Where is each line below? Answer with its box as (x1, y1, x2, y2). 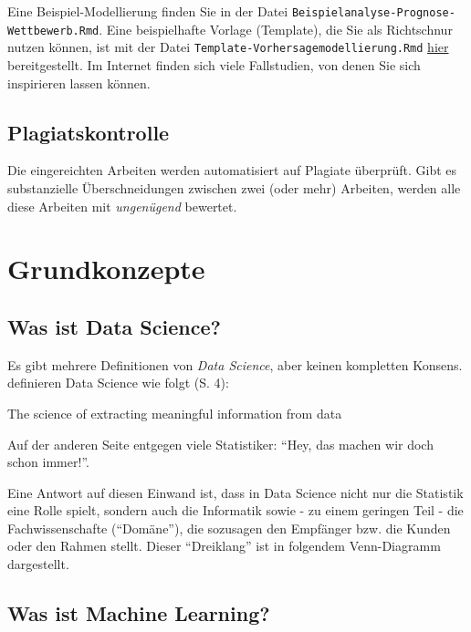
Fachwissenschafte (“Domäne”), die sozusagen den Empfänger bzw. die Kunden (7, 518, 451, 537)
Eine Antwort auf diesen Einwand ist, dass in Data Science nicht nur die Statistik (7, 482, 464, 502)
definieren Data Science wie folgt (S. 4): (7, 373, 229, 392)
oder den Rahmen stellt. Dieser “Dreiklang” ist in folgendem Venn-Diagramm (7, 536, 441, 555)
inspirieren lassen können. (7, 73, 151, 92)
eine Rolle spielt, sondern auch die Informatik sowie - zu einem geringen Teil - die (7, 501, 464, 520)
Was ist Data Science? (7, 312, 221, 340)
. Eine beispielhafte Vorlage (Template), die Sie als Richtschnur (99, 19, 453, 38)
